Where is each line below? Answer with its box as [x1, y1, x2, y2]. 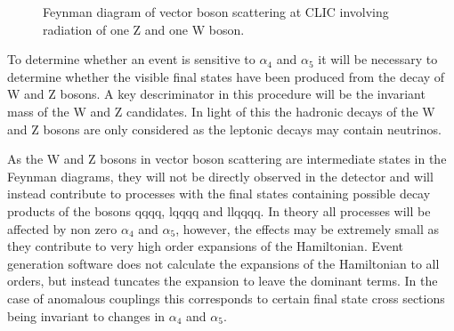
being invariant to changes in [7, 306, 166, 325]
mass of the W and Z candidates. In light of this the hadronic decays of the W [7, 101, 435, 120]
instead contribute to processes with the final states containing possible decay [7, 184, 431, 203]
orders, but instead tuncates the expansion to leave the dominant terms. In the [7, 271, 438, 290]
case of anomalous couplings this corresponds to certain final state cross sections [7, 288, 445, 307]
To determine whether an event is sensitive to [7, 50, 255, 69]
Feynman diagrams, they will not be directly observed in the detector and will [7, 166, 434, 185]
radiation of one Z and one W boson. [43, 20, 245, 38]
